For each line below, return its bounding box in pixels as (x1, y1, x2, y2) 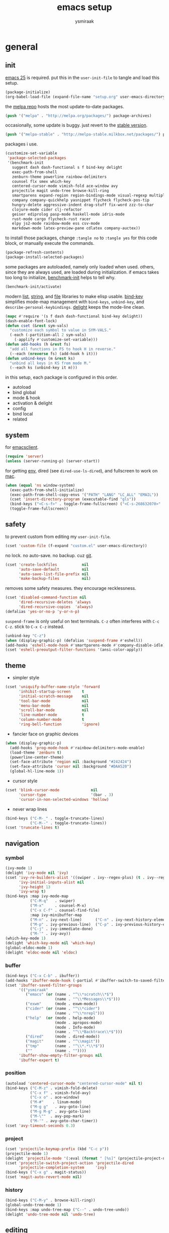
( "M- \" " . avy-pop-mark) (30, 1114, 84, 1119)
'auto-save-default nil (18, 567, 89, 572)
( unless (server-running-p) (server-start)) (5, 458, 100, 463)
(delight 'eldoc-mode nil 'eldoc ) (5, 950, 78, 955)
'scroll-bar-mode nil (18, 708, 89, 713)
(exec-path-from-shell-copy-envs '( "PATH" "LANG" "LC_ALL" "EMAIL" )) (10, 492, 158, 497)
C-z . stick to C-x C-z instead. (5, 624, 64, 630)
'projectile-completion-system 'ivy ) (18, 1165, 107, 1170)
